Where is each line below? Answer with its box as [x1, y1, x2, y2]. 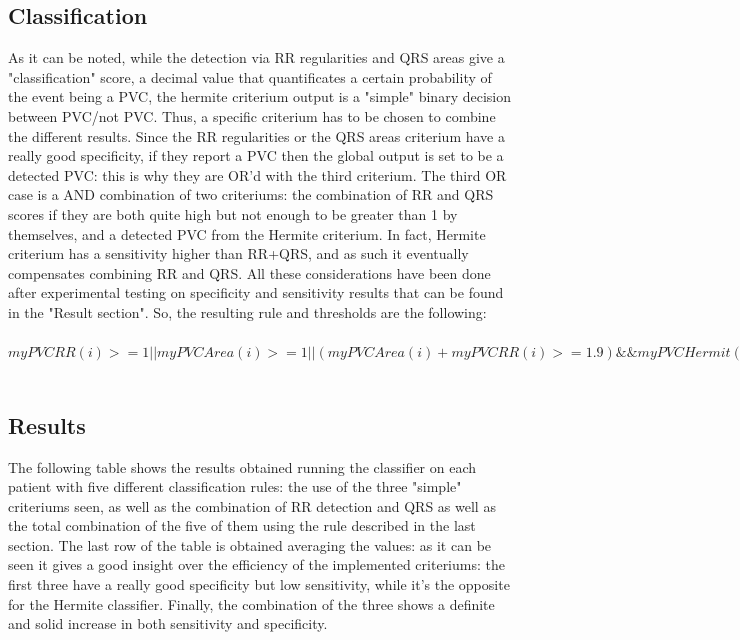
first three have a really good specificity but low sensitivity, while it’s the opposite [8, 574, 510, 595]
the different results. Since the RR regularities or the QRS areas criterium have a [8, 125, 505, 146]
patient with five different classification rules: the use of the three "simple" [8, 476, 462, 497]
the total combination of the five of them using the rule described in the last [8, 515, 476, 536]
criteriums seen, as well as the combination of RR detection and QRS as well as [8, 495, 496, 516]
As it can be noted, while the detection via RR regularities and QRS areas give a [8, 47, 505, 68]
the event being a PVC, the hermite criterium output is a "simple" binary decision [8, 86, 511, 107]
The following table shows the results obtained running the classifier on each [8, 456, 477, 477]
